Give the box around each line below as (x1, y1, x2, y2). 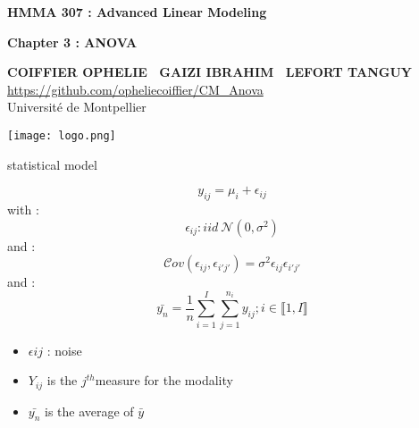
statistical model (7, 155, 97, 173)
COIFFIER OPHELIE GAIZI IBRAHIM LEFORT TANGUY (7, 63, 412, 81)
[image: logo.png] (7, 129, 116, 142)
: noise (46, 340, 82, 359)
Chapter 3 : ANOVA (7, 32, 138, 51)
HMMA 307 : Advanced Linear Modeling (7, 3, 267, 21)
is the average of (45, 401, 134, 420)
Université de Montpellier (7, 97, 147, 116)
